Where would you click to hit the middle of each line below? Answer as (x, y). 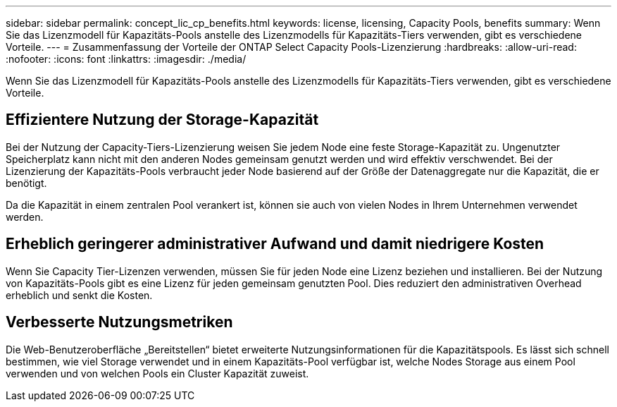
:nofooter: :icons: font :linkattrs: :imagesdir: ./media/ (126, 59)
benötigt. (26, 183)
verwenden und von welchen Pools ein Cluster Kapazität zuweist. (157, 373)
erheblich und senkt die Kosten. (79, 295)
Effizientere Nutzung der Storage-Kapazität (162, 120)
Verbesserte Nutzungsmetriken (119, 322)
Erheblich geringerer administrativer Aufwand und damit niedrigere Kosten (275, 244)
